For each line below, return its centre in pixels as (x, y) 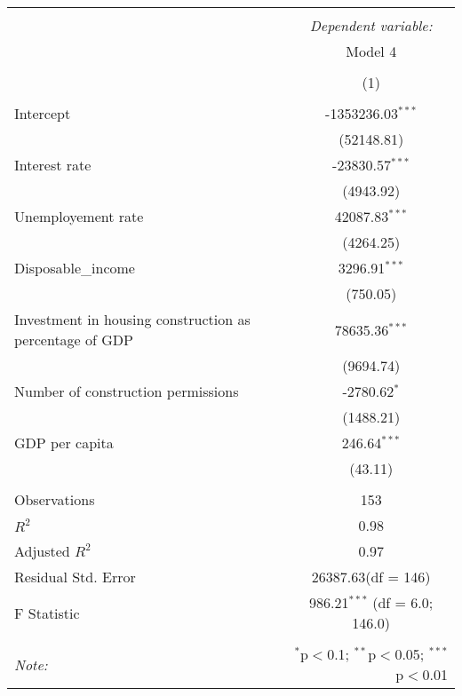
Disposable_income (75, 268)
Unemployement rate (79, 216)
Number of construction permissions (127, 391)
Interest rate (53, 165)
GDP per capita (64, 443)
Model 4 (371, 51)
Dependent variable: (371, 25)
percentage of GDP (74, 340)
